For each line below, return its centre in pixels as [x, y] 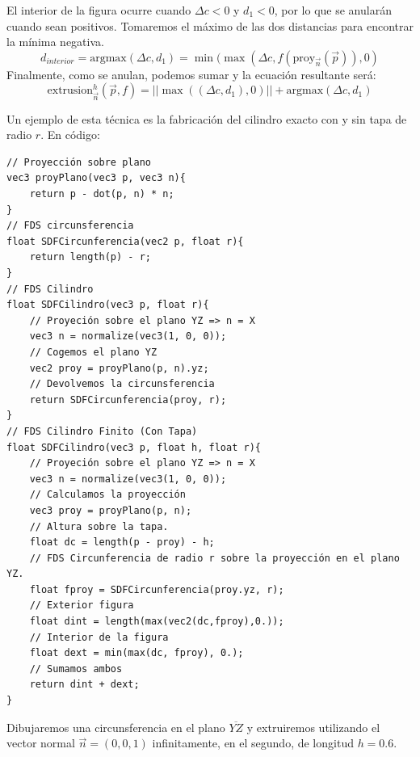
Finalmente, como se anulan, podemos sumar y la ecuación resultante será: [191, 74]
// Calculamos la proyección [107, 495]
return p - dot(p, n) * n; [102, 194]
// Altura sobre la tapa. [99, 526]
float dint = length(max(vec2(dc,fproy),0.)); [157, 622]
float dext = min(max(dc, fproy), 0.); [136, 653]
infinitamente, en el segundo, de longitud [253, 743]
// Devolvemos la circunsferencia [122, 384]
